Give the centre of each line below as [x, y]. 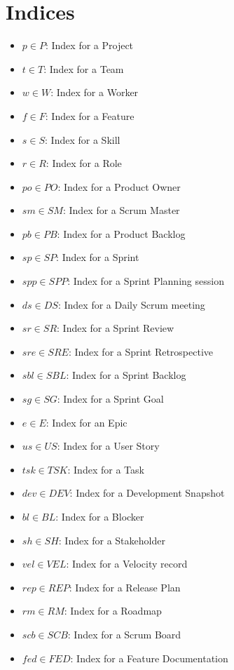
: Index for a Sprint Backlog [126, 375]
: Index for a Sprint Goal [110, 399]
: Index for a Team [84, 68]
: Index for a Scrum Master [121, 210]
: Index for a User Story [108, 446]
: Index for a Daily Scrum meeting [131, 304]
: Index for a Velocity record [127, 564]
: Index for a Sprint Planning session [146, 281]
